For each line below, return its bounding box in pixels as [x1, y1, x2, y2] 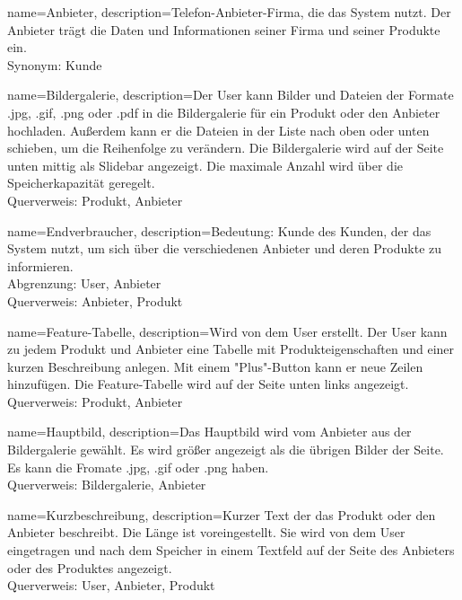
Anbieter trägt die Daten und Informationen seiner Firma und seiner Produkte [7, 20, 440, 39]
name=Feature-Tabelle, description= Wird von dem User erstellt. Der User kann [7, 322, 448, 340]
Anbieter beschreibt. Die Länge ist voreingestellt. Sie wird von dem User [7, 523, 405, 542]
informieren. [7, 256, 74, 275]
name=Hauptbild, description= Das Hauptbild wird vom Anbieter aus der [7, 422, 412, 441]
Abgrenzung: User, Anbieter [7, 274, 161, 293]
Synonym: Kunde [7, 55, 102, 74]
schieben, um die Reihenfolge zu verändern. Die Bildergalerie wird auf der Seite [7, 138, 444, 157]
